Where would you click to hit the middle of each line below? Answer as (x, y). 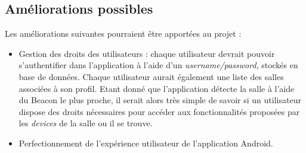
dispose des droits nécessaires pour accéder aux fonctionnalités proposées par (159, 111)
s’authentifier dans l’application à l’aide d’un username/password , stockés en (158, 65)
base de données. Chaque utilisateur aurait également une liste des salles (151, 76)
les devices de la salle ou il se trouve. (86, 123)
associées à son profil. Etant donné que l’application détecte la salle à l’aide (157, 88)
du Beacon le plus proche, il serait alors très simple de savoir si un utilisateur (160, 100)
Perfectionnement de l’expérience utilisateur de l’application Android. (146, 143)
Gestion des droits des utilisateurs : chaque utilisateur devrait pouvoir (147, 53)
